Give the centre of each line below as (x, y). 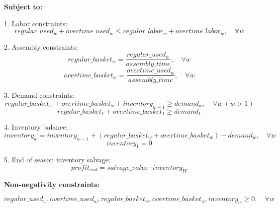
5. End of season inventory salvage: (57, 160)
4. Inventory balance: (36, 127)
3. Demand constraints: (39, 95)
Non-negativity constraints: (52, 184)
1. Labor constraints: (36, 23)
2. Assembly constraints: (41, 46)
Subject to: (23, 6)
